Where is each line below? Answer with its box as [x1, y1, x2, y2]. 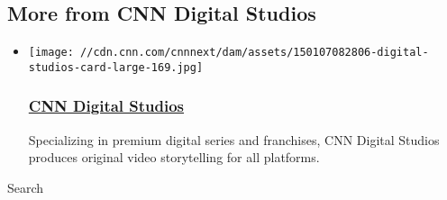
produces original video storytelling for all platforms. [28, 148, 320, 167]
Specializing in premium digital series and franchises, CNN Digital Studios [28, 130, 440, 149]
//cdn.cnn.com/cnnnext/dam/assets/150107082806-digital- [80, 46, 429, 59]
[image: [28, 46, 74, 59]
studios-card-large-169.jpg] [28, 60, 204, 74]
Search [7, 177, 44, 196]
